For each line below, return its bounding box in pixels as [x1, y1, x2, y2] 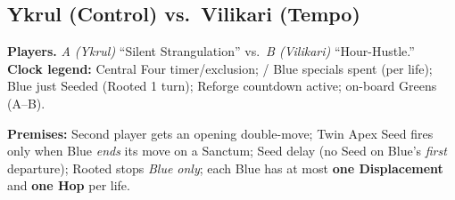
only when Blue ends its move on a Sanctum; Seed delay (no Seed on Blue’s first [7, 141, 447, 160]
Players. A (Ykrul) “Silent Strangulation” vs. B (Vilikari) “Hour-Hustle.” [7, 42, 415, 60]
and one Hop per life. [7, 176, 130, 195]
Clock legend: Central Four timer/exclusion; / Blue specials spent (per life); [7, 59, 433, 77]
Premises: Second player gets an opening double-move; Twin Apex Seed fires [7, 124, 434, 142]
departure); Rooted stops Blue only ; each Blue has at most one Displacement [7, 158, 443, 177]
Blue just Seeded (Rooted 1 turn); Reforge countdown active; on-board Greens [7, 76, 437, 95]
